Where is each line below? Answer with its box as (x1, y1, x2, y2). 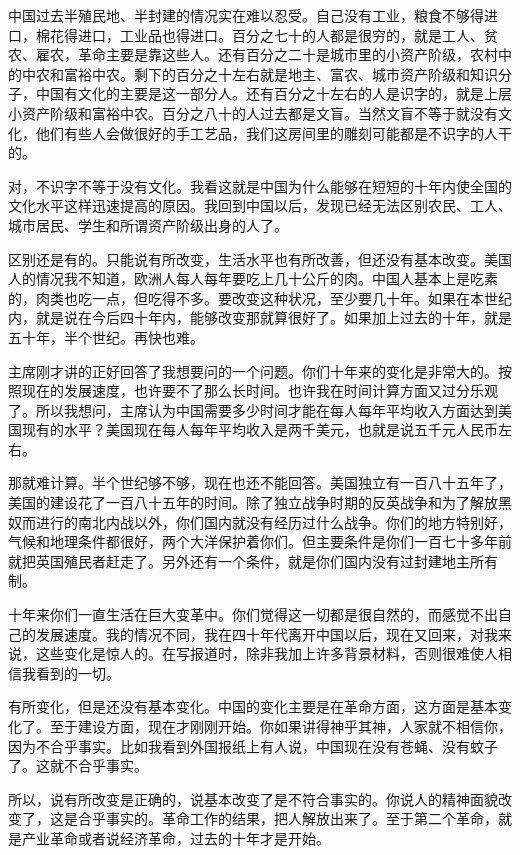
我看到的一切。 (21, 662, 120, 683)
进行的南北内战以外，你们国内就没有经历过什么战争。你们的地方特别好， (35, 511, 512, 532)
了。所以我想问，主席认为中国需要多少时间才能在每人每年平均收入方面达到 (8, 399, 498, 420)
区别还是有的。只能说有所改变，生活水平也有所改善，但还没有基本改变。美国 (8, 248, 512, 269)
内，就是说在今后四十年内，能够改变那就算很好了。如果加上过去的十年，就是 (8, 307, 512, 328)
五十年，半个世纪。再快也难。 (8, 326, 204, 347)
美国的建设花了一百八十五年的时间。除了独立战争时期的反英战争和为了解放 (8, 492, 498, 513)
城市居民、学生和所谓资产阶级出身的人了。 (8, 214, 288, 235)
